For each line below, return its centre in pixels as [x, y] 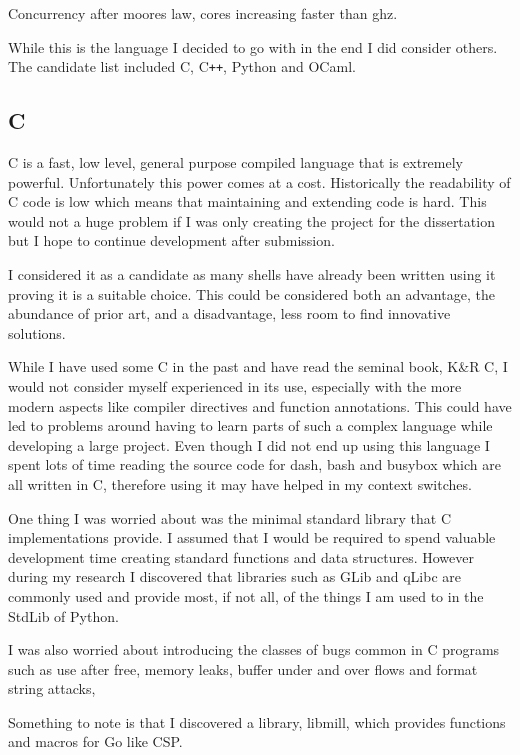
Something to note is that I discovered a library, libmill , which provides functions [257, 721]
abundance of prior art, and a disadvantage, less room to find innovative [229, 313]
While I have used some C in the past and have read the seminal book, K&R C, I [258, 366]
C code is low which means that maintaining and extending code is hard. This [247, 201]
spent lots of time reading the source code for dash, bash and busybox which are [254, 464]
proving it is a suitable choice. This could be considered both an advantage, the [251, 293]
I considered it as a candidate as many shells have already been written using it [252, 274]
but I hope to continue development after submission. [171, 240]
